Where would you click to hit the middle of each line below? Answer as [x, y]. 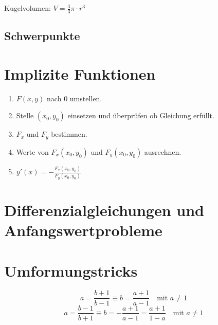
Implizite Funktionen [80, 73]
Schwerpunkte [42, 36]
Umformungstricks [71, 270]
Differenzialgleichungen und [104, 210]
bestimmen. [69, 134]
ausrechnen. [163, 151]
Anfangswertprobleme [83, 230]
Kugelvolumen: [28, 8]
